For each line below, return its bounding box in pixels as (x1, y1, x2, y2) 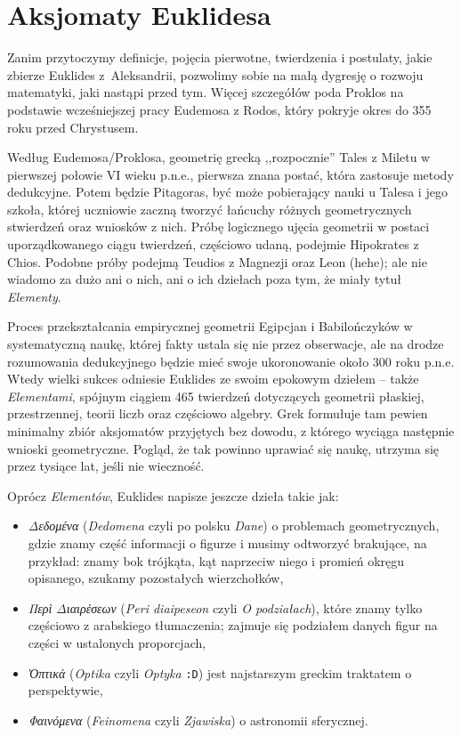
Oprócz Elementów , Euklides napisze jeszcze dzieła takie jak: (7, 486, 339, 505)
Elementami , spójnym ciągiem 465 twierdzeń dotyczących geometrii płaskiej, (7, 386, 425, 405)
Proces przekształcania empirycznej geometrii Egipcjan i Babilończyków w (7, 317, 413, 336)
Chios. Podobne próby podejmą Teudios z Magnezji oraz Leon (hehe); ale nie (7, 252, 427, 271)
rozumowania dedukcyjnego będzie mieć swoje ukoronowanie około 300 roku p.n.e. (7, 352, 455, 370)
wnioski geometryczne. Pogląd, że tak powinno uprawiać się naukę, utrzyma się (7, 439, 440, 457)
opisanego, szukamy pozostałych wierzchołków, (28, 569, 284, 587)
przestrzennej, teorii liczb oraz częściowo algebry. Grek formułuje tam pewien (7, 404, 428, 423)
